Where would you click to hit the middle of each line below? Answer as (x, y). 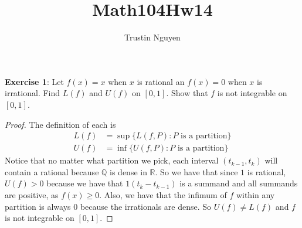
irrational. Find (33, 93)
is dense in (128, 171)
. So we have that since (196, 171)
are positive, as (32, 194)
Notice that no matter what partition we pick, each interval (112, 160)
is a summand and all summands (239, 183)
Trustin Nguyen (152, 37)
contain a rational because (52, 171)
